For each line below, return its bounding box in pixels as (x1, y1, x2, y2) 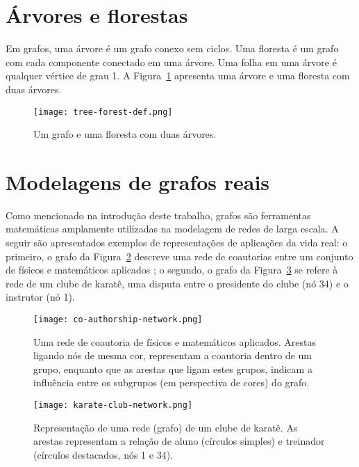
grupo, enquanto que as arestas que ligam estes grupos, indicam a (33, 361, 312, 376)
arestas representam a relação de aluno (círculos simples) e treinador (33, 434, 325, 448)
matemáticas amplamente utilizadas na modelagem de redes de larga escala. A (6, 221, 339, 236)
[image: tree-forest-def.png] (33, 106, 173, 117)
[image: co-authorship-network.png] (33, 315, 203, 325)
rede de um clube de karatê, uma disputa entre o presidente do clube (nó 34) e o (6, 276, 349, 290)
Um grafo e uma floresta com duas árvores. (33, 127, 217, 141)
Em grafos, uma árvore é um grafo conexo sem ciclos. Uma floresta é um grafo (6, 41, 339, 56)
